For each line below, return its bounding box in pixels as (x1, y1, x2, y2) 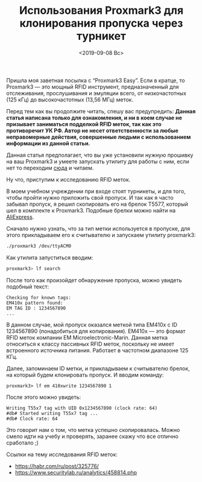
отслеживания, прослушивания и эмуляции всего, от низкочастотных (6, 89, 187, 97)
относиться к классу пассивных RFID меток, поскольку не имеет (6, 340, 175, 347)
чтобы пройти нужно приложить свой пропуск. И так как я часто (6, 194, 174, 201)
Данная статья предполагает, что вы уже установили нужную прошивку (6, 151, 194, 159)
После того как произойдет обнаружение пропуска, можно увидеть (6, 276, 182, 284)
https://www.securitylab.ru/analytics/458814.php (14, 469, 137, 476)
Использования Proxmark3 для (19, 4, 184, 17)
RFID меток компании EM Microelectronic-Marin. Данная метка (6, 334, 168, 341)
